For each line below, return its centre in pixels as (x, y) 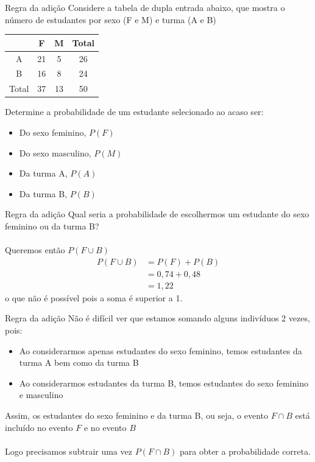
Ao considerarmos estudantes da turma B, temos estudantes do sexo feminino (164, 383)
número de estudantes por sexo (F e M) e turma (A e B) (111, 19)
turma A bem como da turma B (79, 362)
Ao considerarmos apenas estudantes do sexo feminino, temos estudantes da (161, 350)
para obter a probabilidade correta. (245, 451)
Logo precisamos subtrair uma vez (69, 451)
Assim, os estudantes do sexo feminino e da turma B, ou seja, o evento (136, 415)
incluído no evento (39, 427)
